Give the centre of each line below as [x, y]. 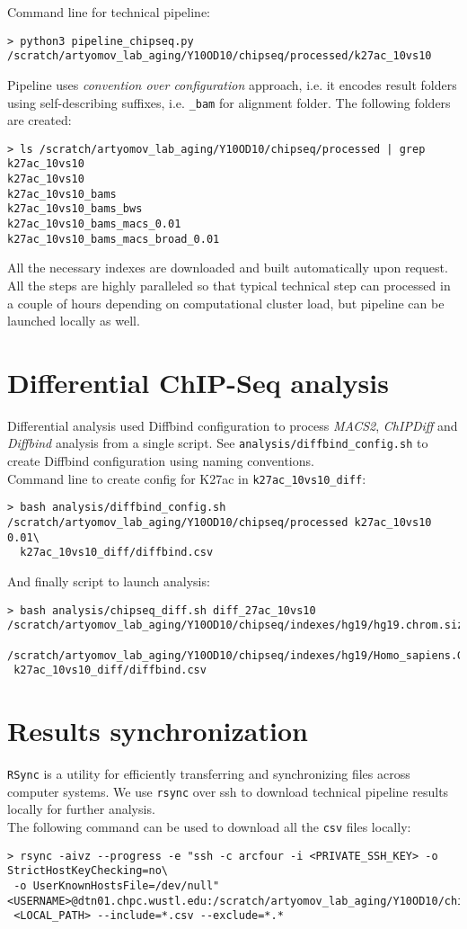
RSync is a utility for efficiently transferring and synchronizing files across [209, 773]
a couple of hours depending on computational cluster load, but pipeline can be [226, 303]
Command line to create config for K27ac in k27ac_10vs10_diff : [187, 478]
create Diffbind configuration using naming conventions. [161, 461]
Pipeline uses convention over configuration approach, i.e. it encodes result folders [232, 84]
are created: [40, 120]
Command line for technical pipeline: [109, 12]
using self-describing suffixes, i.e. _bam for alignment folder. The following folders [229, 102]
